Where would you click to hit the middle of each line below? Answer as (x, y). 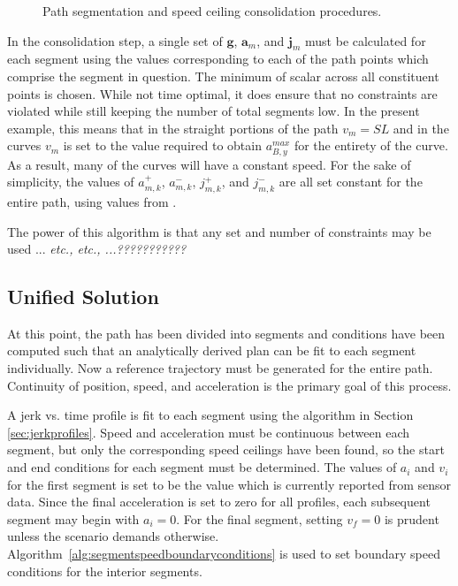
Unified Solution (83, 297)
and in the (421, 128)
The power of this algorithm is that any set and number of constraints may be (219, 231)
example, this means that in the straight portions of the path (173, 128)
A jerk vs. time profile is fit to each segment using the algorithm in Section (210, 415)
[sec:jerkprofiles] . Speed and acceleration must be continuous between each (209, 432)
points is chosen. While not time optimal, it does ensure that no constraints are (222, 93)
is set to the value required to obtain (162, 145)
